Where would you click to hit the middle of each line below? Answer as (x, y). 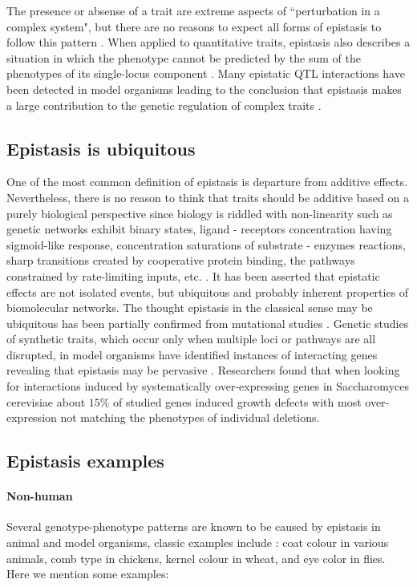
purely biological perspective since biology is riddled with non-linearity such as (200, 213)
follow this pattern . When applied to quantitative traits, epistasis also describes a (208, 42)
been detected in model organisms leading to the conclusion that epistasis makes (204, 89)
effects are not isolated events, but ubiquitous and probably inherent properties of (208, 291)
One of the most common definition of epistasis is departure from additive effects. (207, 182)
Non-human (40, 496)
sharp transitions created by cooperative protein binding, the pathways (181, 260)
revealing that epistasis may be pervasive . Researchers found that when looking (203, 370)
